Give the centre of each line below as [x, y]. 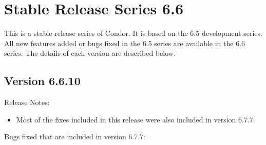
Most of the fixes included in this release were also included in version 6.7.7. [136, 119]
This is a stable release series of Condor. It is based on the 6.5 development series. [133, 33]
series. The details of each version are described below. [90, 53]
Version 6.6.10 [42, 81]
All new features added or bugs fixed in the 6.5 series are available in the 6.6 [125, 43]
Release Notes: [27, 102]
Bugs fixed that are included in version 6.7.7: [75, 137]
